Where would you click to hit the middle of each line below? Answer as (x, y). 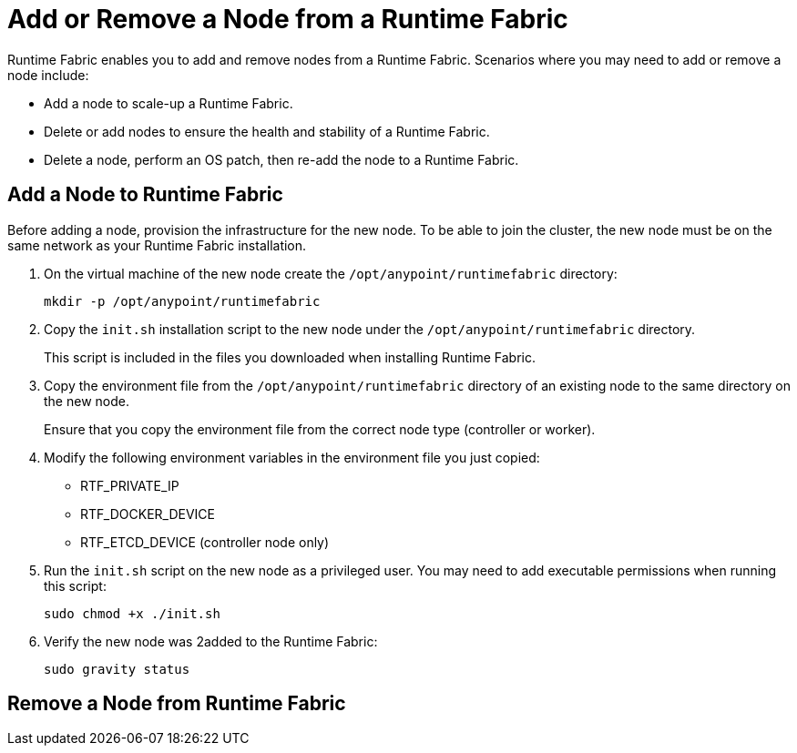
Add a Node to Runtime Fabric (145, 195)
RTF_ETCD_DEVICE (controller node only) (205, 542)
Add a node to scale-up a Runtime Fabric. (169, 103)
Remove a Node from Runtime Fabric (177, 704)
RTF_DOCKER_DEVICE (148, 514)
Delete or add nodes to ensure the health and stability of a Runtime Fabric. (267, 131)
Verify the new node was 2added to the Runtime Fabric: (211, 641)
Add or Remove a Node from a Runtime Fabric (288, 19)
